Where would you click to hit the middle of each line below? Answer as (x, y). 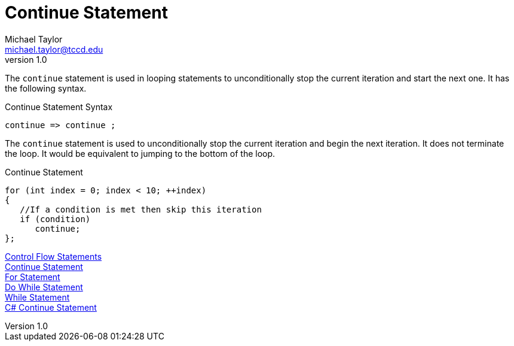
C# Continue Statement (51, 307)
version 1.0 (26, 59)
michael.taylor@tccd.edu (54, 49)
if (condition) (55, 219)
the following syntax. (46, 88)
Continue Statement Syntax (59, 107)
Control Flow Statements (53, 256)
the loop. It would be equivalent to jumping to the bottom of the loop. (140, 153)
